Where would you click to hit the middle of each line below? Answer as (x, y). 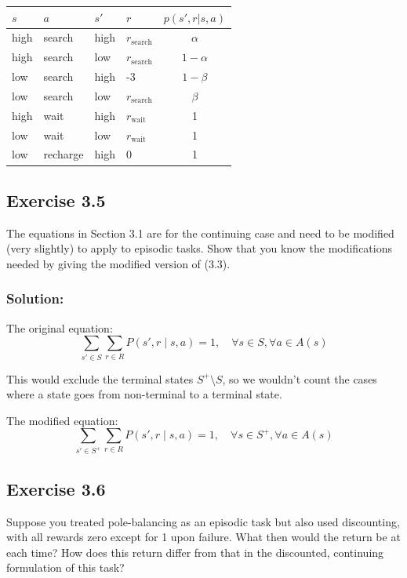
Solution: (35, 298)
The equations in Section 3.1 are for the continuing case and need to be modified (200, 233)
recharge (64, 154)
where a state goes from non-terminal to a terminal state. (144, 394)
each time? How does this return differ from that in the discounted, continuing (195, 552)
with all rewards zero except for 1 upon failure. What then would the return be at (203, 537)
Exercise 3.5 (56, 200)
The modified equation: (62, 420)
